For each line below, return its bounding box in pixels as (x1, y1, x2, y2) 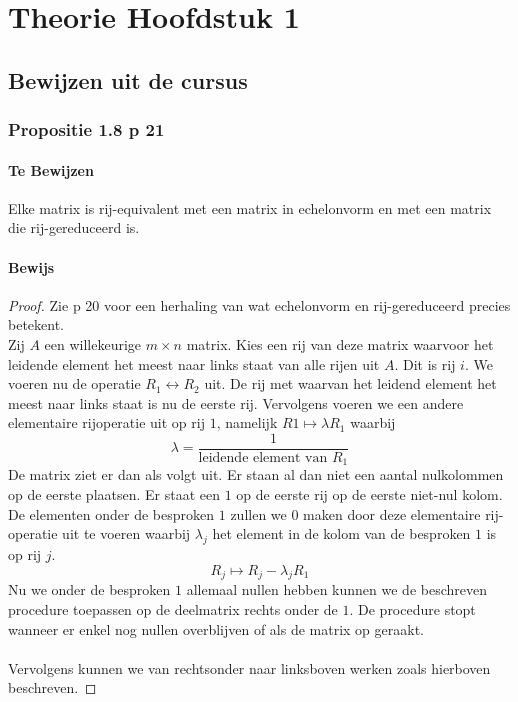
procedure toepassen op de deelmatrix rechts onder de (8, 599, 338, 620)
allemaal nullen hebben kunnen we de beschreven (186, 579, 487, 600)
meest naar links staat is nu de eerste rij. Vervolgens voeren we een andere (8, 392, 464, 413)
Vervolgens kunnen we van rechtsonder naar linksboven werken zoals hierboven (8, 657, 491, 678)
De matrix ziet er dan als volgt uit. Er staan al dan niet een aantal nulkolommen (8, 464, 504, 485)
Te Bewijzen (8, 159, 94, 180)
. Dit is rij (394, 353, 456, 374)
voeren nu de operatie (8, 373, 141, 394)
